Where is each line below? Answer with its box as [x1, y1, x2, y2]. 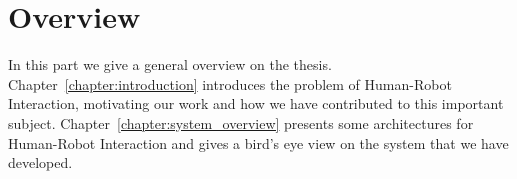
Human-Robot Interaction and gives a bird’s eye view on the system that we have [8, 132, 509, 153]
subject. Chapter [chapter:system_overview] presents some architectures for [8, 112, 474, 133]
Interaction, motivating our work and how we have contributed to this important [8, 93, 504, 114]
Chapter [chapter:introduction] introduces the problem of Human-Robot [8, 73, 452, 94]
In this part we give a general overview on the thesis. [8, 54, 332, 75]
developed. [8, 152, 73, 173]
